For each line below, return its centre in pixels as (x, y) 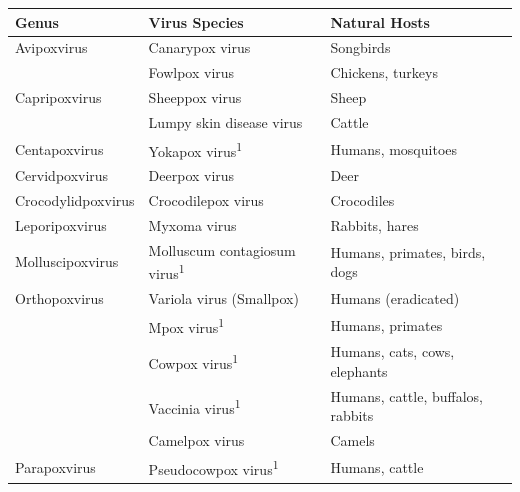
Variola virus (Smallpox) (223, 297)
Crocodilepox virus (206, 200)
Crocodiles (362, 200)
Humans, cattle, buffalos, (406, 395)
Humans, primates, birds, (408, 251)
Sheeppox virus (195, 97)
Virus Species (196, 21)
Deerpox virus (191, 175)
